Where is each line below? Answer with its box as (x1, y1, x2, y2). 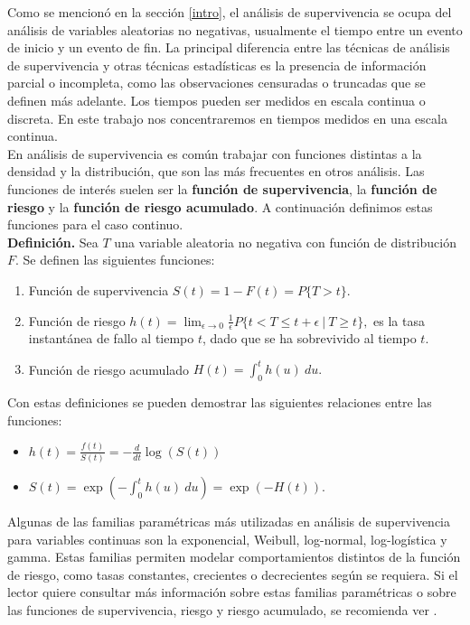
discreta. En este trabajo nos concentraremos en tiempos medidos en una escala (7, 108, 447, 127)
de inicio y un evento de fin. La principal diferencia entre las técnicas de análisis (7, 38, 450, 57)
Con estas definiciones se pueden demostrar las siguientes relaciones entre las (7, 393, 432, 412)
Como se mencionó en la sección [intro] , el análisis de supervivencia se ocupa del (7, 3, 452, 21)
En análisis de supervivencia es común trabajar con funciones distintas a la (7, 144, 422, 163)
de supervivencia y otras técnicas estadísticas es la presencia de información (7, 55, 427, 74)
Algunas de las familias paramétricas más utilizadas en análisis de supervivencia (7, 512, 451, 531)
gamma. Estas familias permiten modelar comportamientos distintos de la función (7, 547, 461, 566)
